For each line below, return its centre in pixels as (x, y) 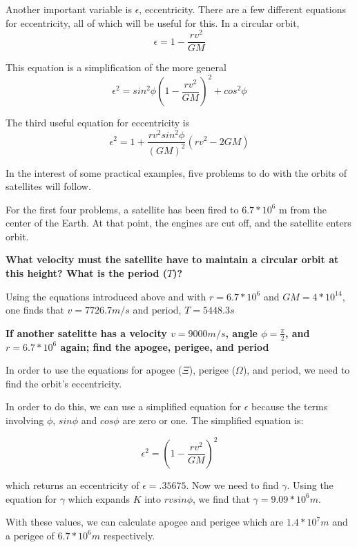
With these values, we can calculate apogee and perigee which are (145, 522)
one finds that (35, 310)
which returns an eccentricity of (73, 485)
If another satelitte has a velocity (86, 333)
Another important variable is (69, 9)
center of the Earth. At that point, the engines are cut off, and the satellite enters (178, 223)
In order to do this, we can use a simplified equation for (124, 406)
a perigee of (30, 535)
